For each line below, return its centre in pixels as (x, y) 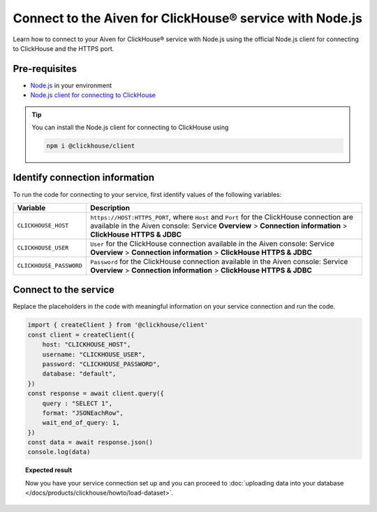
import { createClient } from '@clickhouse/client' (118, 325)
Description (110, 207)
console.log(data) (59, 452)
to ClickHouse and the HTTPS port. (64, 48)
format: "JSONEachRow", (83, 413)
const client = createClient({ (81, 335)
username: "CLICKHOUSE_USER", (94, 354)
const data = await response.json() (90, 442)
